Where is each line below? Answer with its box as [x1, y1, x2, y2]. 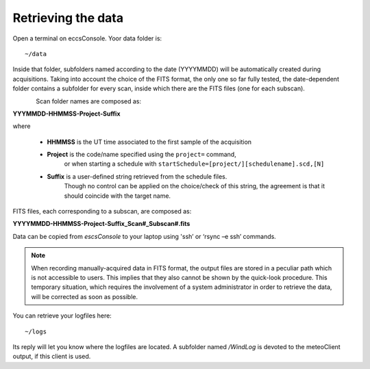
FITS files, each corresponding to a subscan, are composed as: [12, 207, 192, 216]
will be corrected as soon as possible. [31, 292, 138, 301]
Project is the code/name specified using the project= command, [47, 151, 236, 159]
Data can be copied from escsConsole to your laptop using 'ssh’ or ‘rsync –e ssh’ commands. [12, 232, 277, 240]
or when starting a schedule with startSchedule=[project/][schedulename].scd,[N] [64, 160, 325, 168]
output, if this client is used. [12, 353, 91, 361]
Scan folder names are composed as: [36, 97, 142, 105]
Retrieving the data [12, 10, 124, 25]
